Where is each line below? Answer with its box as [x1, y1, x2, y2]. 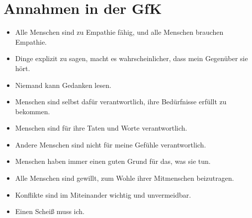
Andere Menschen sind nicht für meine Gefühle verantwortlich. [15, 139, 206, 149]
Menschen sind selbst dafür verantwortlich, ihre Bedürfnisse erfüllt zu [15, 96, 227, 107]
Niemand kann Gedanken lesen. [15, 79, 111, 90]
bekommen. [15, 106, 50, 116]
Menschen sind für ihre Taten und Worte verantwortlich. [15, 123, 187, 133]
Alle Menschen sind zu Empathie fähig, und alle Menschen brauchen [15, 27, 224, 37]
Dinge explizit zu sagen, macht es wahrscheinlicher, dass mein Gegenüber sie [15, 53, 248, 64]
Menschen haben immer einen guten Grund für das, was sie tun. [15, 156, 211, 166]
